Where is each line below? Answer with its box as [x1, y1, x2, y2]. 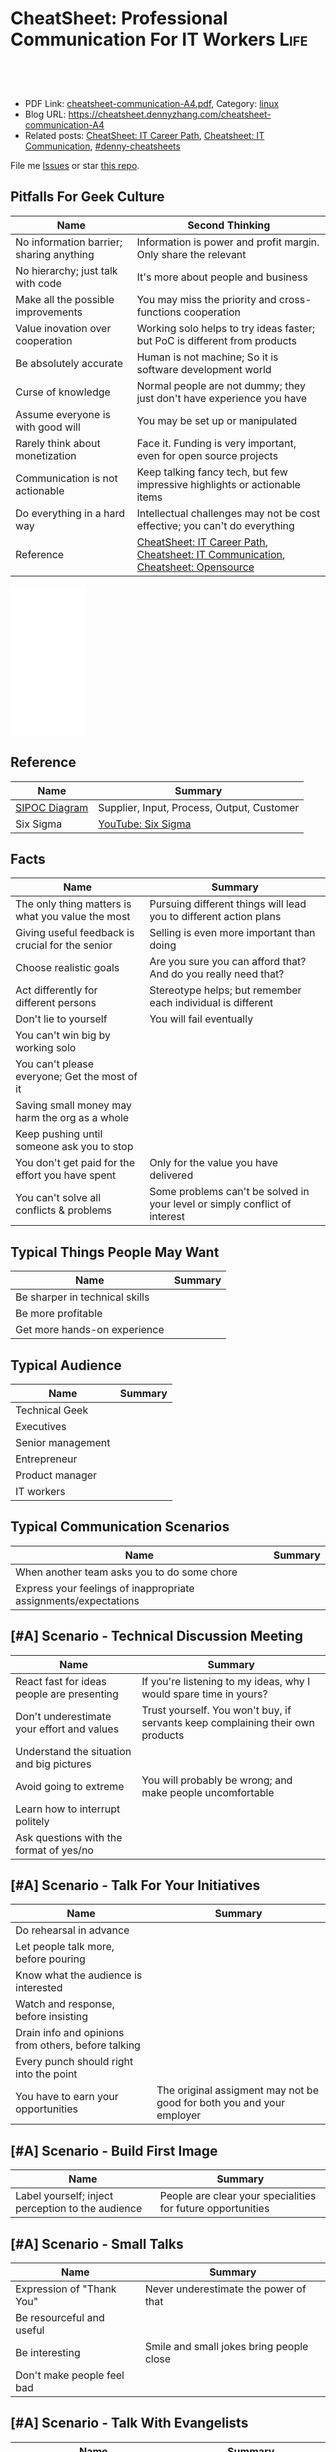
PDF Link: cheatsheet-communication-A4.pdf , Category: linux [24, 97, 280, 109]
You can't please [15, 1057, 94, 1071]
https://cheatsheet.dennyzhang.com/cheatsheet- [68, 108, 272, 120]
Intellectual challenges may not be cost [136, 506, 321, 520]
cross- [278, 292, 312, 306]
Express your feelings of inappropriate [15, 1581, 195, 1595]
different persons [15, 996, 97, 1010]
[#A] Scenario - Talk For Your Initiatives [10, 1877, 261, 1894]
